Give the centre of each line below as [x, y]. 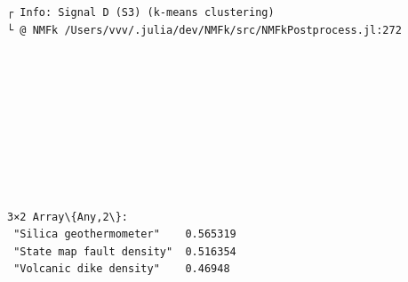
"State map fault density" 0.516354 [125, 251]
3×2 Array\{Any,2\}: [68, 217]
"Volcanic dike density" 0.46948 [122, 269]
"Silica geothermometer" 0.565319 [125, 234]
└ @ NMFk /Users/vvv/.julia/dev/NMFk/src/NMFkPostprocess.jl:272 [204, 30]
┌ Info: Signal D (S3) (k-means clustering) [141, 12]
